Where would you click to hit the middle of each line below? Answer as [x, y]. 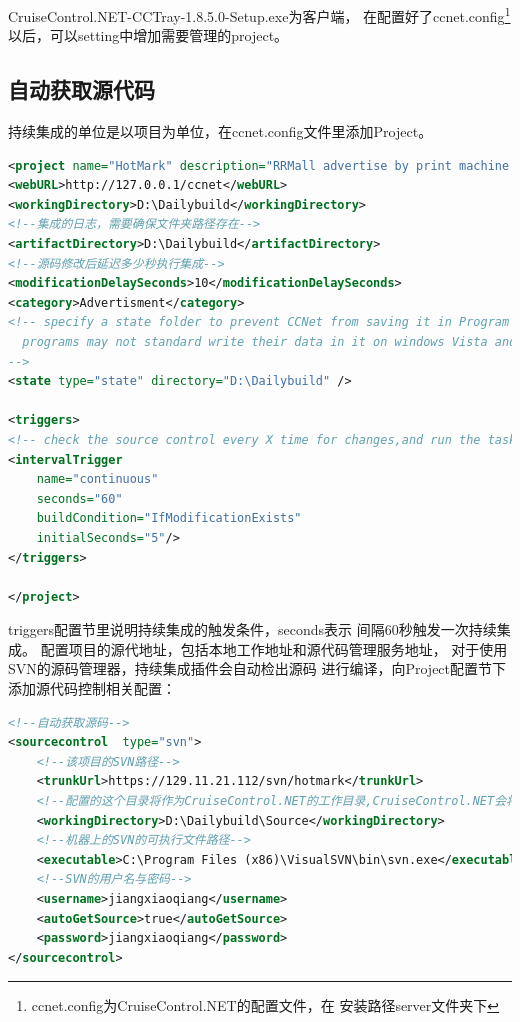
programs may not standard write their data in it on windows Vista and [269, 341]
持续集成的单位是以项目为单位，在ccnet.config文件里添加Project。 [220, 131]
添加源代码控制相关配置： [92, 688]
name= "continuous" [97, 479]
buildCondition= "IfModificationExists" [169, 518]
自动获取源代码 [81, 89]
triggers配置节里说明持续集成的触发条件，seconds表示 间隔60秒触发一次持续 [252, 629]
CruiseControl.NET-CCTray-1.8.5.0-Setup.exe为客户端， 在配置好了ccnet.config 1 [259, 14]
